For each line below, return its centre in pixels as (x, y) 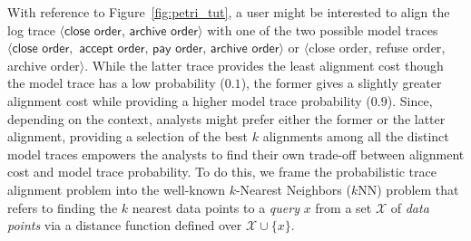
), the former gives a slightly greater (341, 83)
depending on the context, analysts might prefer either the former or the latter (226, 118)
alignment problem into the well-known (116, 189)
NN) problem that (408, 189)
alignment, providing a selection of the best (128, 136)
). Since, (410, 100)
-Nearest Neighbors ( (293, 189)
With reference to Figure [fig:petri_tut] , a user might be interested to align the (229, 12)
